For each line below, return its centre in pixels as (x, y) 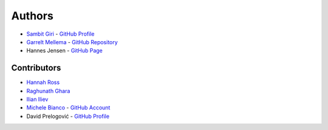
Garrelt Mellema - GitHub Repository (72, 42)
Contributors (36, 68)
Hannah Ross (43, 82)
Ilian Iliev (37, 99)
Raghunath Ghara (48, 91)
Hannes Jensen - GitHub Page (65, 51)
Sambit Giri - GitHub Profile (60, 34)
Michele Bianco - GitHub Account (68, 108)
